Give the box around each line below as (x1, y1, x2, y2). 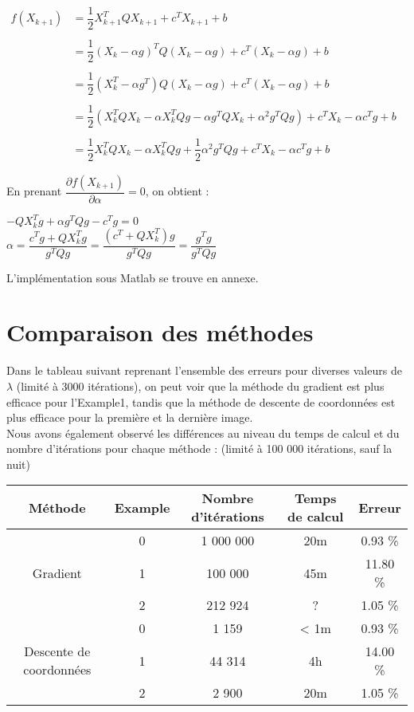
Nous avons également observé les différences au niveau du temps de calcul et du (6, 424, 400, 441)
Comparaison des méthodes (6, 316, 314, 348)
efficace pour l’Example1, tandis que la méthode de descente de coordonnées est (6, 393, 396, 410)
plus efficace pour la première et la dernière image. (6, 409, 253, 426)
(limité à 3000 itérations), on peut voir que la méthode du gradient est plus (16, 377, 385, 394)
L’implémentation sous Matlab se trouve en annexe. (6, 269, 259, 285)
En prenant (6, 183, 62, 199)
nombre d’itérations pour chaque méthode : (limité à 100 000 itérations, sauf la (6, 440, 393, 457)
